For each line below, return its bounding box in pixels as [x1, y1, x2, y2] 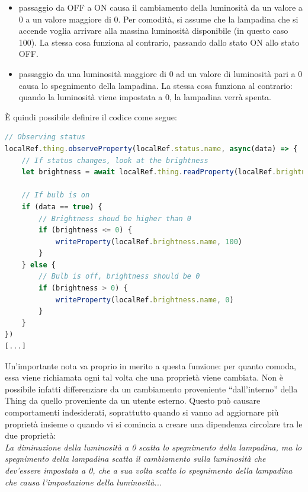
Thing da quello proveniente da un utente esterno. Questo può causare [5, 394, 261, 407]
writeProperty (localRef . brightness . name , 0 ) [55, 295, 234, 304]
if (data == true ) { [21, 202, 102, 211]
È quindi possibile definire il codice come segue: [5, 110, 177, 123]
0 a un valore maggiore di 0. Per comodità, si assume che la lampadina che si [18, 12, 299, 25]
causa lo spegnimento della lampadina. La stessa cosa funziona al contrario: [18, 79, 293, 91]
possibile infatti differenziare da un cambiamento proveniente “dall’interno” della [5, 382, 298, 395]
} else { [21, 260, 56, 269]
